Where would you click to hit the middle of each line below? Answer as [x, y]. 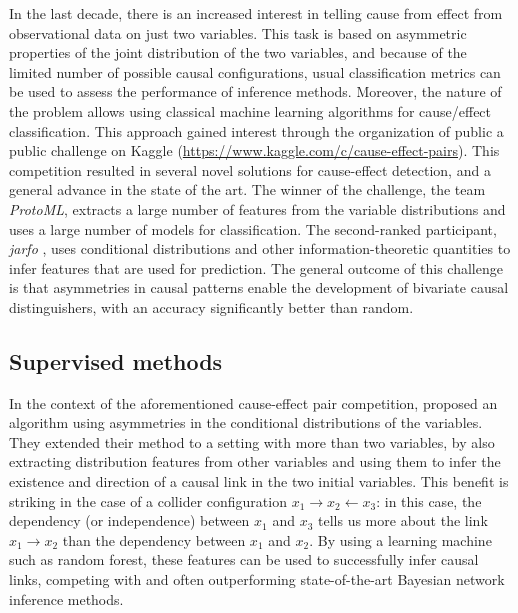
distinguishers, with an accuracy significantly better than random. [211, 306]
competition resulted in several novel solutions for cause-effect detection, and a [250, 169]
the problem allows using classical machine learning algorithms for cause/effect [250, 110]
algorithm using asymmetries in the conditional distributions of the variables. [246, 422]
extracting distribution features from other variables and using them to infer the [255, 461]
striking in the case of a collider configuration [148, 500]
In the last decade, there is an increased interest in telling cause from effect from [256, 13]
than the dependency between [154, 539]
